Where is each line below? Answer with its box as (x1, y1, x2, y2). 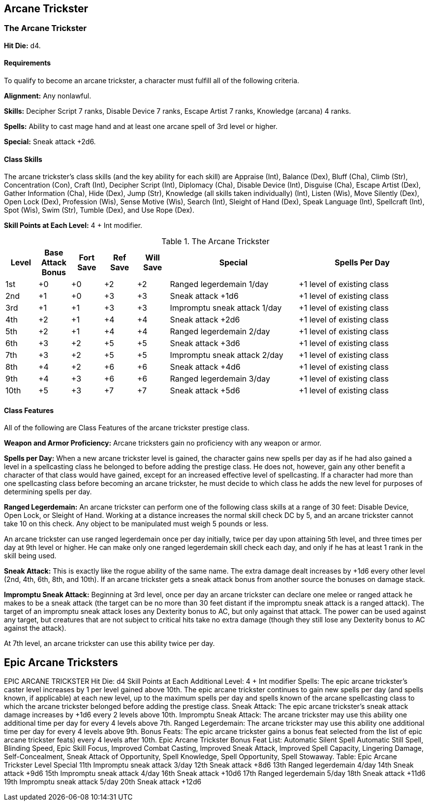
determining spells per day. (4, 487, 92, 496)
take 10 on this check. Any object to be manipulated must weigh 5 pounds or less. (4, 519, 269, 528)
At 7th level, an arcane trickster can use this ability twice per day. (4, 639, 215, 648)
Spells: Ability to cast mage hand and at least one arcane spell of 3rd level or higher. (4, 122, 278, 131)
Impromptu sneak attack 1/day (170, 303, 282, 313)
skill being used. (4, 551, 57, 560)
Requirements (4, 59, 51, 67)
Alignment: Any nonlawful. (4, 92, 92, 100)
